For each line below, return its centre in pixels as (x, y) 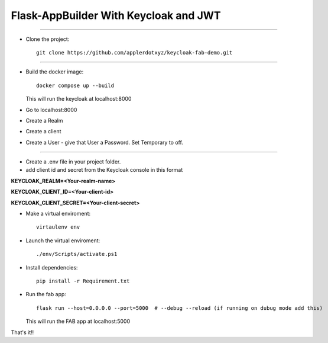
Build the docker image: (55, 72)
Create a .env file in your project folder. (73, 162)
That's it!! (22, 332)
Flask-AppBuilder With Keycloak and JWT (116, 15)
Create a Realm (44, 120)
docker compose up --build (75, 85)
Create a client (43, 132)
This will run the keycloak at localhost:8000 (79, 99)
